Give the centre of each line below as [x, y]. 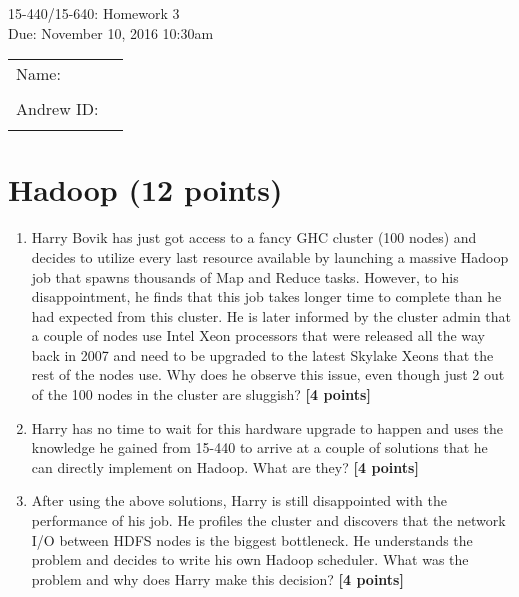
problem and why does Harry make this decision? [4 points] [217, 578]
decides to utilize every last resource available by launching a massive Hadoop [270, 256]
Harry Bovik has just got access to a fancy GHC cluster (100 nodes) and [254, 237]
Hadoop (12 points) [145, 189]
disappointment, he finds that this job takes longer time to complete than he [266, 296]
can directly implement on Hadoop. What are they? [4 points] [225, 466]
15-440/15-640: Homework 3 [94, 13]
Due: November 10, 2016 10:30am [111, 32]
